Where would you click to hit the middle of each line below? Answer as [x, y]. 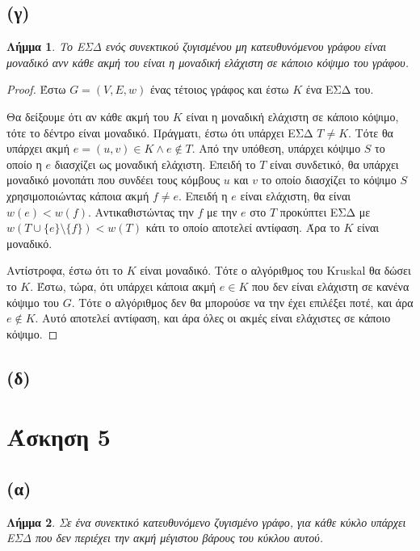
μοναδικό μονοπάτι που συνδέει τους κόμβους [113, 180]
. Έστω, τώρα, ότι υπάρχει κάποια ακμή [123, 286]
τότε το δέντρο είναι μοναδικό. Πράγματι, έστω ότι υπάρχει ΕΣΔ [160, 132]
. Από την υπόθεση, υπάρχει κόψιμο [276, 148]
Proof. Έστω [36, 89]
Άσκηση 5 [59, 437]
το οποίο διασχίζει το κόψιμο [329, 180]
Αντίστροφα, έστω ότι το [65, 270]
